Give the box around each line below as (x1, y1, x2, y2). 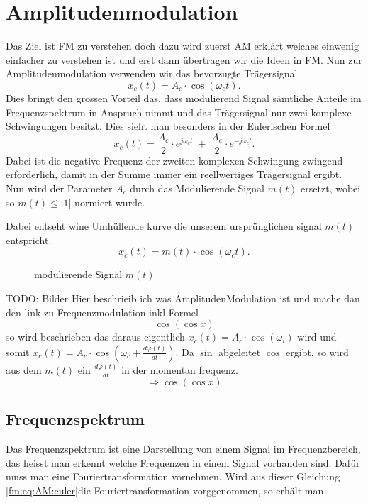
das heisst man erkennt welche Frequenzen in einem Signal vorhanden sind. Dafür (6, 455, 360, 470)
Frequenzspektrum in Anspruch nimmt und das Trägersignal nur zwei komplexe (6, 104, 352, 119)
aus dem (6, 363, 42, 377)
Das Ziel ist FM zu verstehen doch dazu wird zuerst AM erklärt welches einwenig (6, 38, 359, 53)
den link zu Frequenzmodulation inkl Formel (6, 304, 199, 319)
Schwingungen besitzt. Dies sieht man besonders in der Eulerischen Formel (6, 118, 330, 133)
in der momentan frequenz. (121, 363, 238, 377)
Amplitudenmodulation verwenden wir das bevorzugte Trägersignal (6, 66, 298, 81)
